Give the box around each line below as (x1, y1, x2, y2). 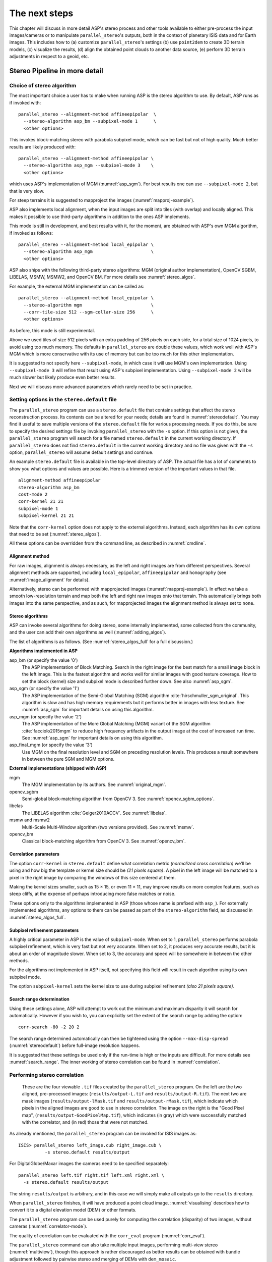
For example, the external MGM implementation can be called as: (9, 283, 145, 289)
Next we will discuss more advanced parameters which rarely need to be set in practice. (9, 384, 193, 390)
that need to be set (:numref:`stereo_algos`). (9, 531, 101, 537)
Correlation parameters (9, 851, 60, 857)
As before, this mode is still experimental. (9, 327, 95, 333)
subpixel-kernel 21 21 (18, 513, 75, 518)
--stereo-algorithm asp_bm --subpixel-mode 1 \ (23, 119, 157, 124)
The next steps (9, 8, 74, 19)
